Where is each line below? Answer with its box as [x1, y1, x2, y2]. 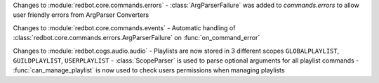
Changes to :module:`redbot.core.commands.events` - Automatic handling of [13, 23, 236, 32]
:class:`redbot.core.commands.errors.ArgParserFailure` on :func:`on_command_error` [13, 34, 260, 42]
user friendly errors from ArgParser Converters [13, 11, 149, 19]
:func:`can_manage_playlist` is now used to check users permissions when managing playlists [13, 66, 285, 75]
